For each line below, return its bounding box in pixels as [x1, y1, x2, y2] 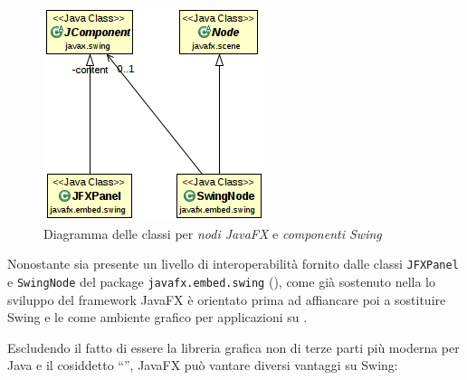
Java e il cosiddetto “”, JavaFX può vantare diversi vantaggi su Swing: [7, 356, 398, 375]
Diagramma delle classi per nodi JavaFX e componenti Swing [43, 223, 382, 242]
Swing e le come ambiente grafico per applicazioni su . [7, 308, 308, 327]
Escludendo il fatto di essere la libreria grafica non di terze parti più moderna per [7, 337, 460, 356]
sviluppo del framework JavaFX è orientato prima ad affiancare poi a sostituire [7, 290, 446, 309]
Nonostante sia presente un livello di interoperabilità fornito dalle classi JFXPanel [7, 254, 459, 273]
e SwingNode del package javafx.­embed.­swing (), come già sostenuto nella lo [7, 271, 436, 290]
